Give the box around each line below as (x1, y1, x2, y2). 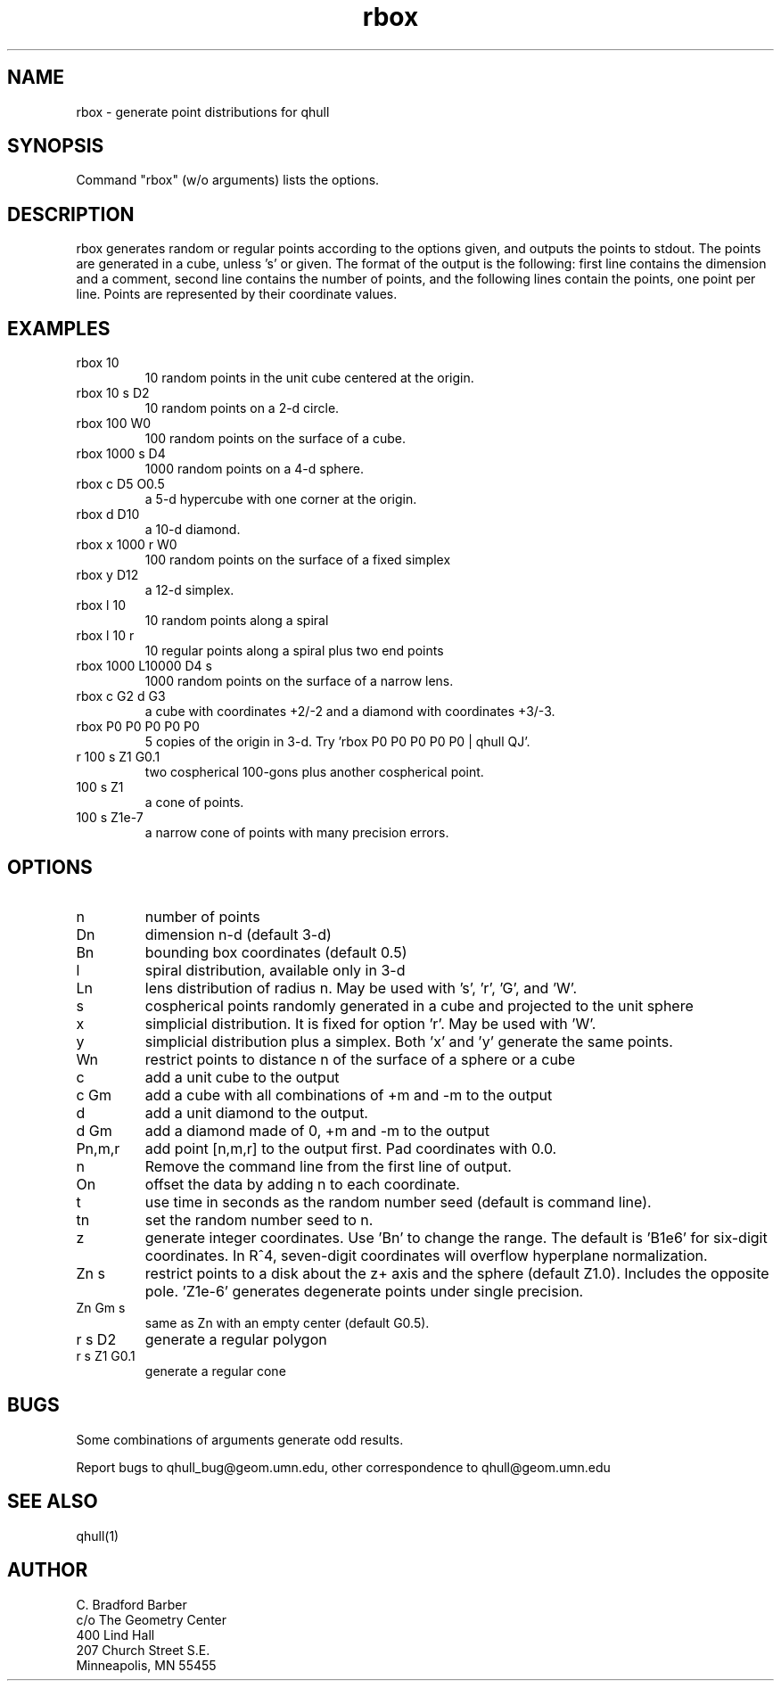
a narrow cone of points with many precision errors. (144, 825, 449, 841)
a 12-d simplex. (144, 582, 234, 598)
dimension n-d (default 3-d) (144, 925, 332, 943)
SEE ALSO (7, 1490, 98, 1513)
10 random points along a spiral (144, 613, 329, 629)
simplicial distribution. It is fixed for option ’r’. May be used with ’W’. (144, 1014, 596, 1033)
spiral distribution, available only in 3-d (144, 960, 406, 979)
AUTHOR (7, 1559, 88, 1582)
